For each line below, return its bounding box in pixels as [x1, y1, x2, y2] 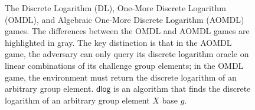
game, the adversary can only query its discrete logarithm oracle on [5, 48, 249, 60]
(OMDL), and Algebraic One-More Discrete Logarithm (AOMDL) [5, 13, 244, 25]
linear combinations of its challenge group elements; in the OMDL [5, 59, 244, 71]
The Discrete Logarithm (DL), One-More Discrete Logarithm [5, 2, 226, 14]
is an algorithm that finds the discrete [113, 82, 251, 95]
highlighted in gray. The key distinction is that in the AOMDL [5, 36, 232, 48]
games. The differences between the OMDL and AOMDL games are [5, 25, 250, 37]
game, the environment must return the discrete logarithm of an [5, 71, 237, 83]
